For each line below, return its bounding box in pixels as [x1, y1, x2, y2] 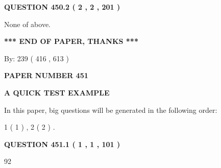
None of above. [4, 18, 51, 29]
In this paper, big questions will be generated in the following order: [4, 104, 217, 115]
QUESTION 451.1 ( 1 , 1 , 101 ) [4, 138, 120, 149]
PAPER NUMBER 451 [4, 70, 88, 81]
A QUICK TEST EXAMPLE [4, 87, 110, 98]
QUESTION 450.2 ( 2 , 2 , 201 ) [4, 2, 120, 12]
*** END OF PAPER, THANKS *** [4, 36, 138, 46]
